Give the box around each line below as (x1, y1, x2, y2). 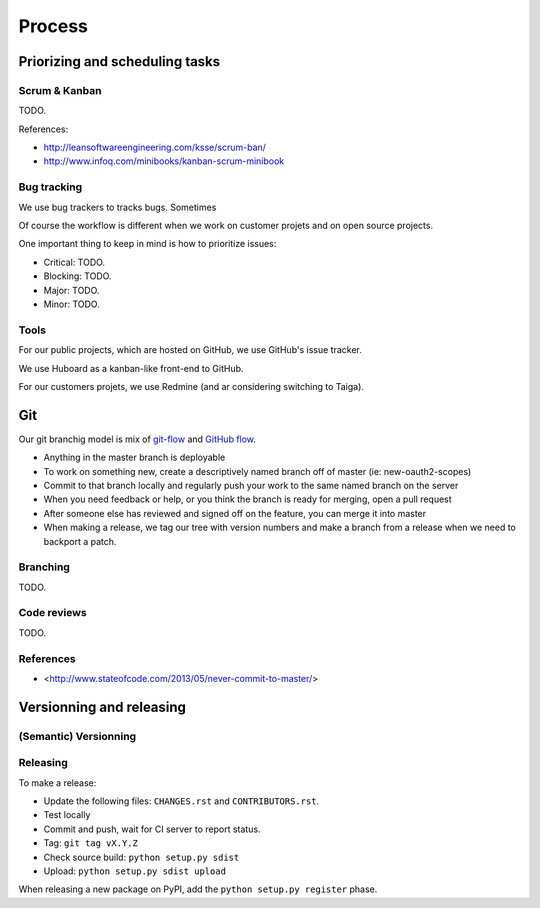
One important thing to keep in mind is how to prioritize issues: (18, 238, 277, 250)
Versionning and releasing (18, 698, 187, 715)
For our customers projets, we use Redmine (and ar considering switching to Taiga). (18, 380, 365, 392)
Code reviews (18, 606, 87, 620)
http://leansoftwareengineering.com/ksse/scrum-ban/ (43, 141, 267, 154)
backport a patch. (43, 535, 117, 547)
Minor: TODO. (43, 298, 100, 310)
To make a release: (18, 776, 97, 789)
